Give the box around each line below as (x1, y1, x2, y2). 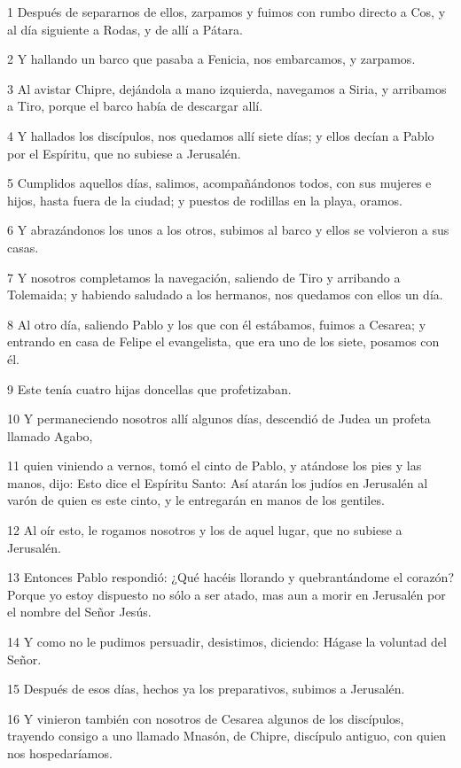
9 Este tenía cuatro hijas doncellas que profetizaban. (7, 379, 292, 398)
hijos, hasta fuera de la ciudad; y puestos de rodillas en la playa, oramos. (7, 190, 402, 209)
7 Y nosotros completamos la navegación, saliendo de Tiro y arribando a (7, 268, 401, 286)
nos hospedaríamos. (7, 744, 113, 762)
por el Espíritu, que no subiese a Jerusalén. (7, 144, 241, 162)
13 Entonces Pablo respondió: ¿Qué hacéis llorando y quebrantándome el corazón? (7, 568, 455, 586)
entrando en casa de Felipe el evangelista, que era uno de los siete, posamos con (7, 332, 440, 351)
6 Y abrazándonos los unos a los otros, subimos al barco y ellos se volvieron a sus (7, 221, 449, 239)
